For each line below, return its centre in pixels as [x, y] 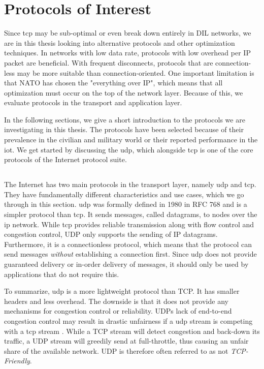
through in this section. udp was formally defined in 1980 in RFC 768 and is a [126, 204]
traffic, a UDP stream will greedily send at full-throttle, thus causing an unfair [126, 341]
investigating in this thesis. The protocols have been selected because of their [124, 129]
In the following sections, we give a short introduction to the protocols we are [125, 119]
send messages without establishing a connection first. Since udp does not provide [130, 254]
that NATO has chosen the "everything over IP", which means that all [113, 83]
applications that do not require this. [62, 274]
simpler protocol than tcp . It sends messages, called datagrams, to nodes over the [131, 214]
